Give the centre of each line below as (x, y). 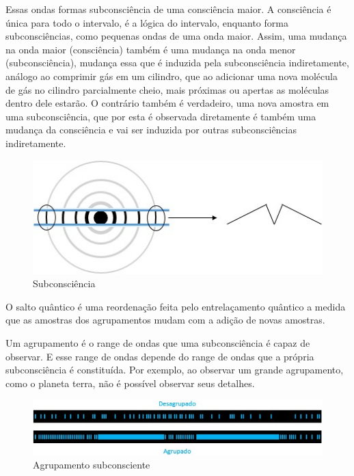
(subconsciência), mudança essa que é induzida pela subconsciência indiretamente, (177, 63)
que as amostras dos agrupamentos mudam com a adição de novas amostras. (165, 320)
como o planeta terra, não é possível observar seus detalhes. (130, 383)
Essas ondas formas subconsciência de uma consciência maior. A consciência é (168, 9)
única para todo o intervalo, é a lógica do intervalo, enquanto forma (147, 22)
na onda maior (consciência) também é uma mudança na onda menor (151, 49)
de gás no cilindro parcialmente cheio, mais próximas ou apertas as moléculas (167, 89)
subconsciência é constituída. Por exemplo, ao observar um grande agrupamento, (175, 370)
